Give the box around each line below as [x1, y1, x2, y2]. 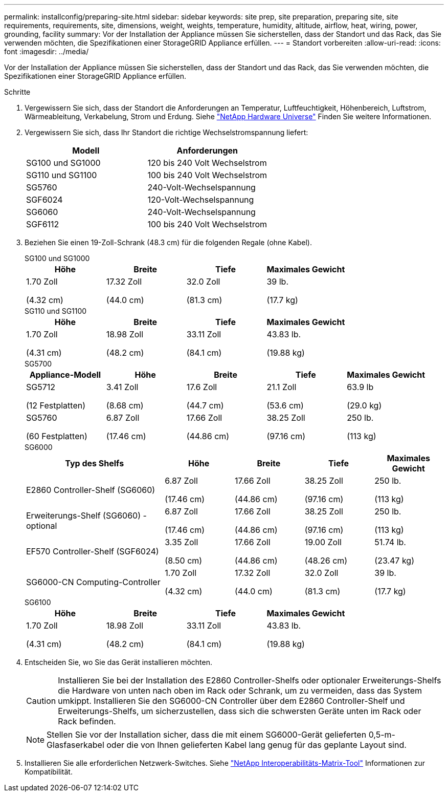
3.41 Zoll [106, 382, 139, 392]
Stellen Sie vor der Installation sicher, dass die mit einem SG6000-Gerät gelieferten [47, 729, 367, 740]
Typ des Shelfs [65, 458, 124, 468]
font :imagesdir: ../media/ [4, 47, 89, 56]
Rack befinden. [58, 716, 116, 726]
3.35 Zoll [165, 537, 198, 547]
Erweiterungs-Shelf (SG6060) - [26, 510, 147, 521]
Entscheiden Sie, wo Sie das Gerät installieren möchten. [25, 658, 212, 666]
